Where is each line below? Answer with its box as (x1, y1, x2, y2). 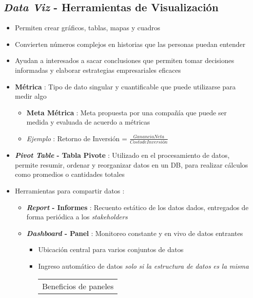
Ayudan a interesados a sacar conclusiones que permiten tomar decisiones (15, 55, 234, 65)
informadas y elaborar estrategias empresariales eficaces (15, 64, 181, 75)
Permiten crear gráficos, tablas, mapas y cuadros (15, 22, 160, 33)
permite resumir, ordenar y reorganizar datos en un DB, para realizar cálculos (15, 159, 248, 170)
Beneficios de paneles (42, 280, 114, 292)
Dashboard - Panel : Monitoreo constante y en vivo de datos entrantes (26, 228, 243, 238)
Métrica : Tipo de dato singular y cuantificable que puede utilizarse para (15, 81, 236, 91)
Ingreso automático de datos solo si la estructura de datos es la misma (38, 261, 249, 271)
